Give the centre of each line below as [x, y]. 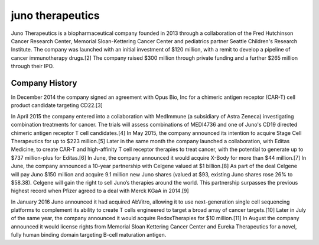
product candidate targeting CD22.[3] [57, 105]
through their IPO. [32, 66]
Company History [44, 83]
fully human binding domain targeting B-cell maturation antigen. [89, 235]
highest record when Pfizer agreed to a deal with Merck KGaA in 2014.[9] [100, 191]
